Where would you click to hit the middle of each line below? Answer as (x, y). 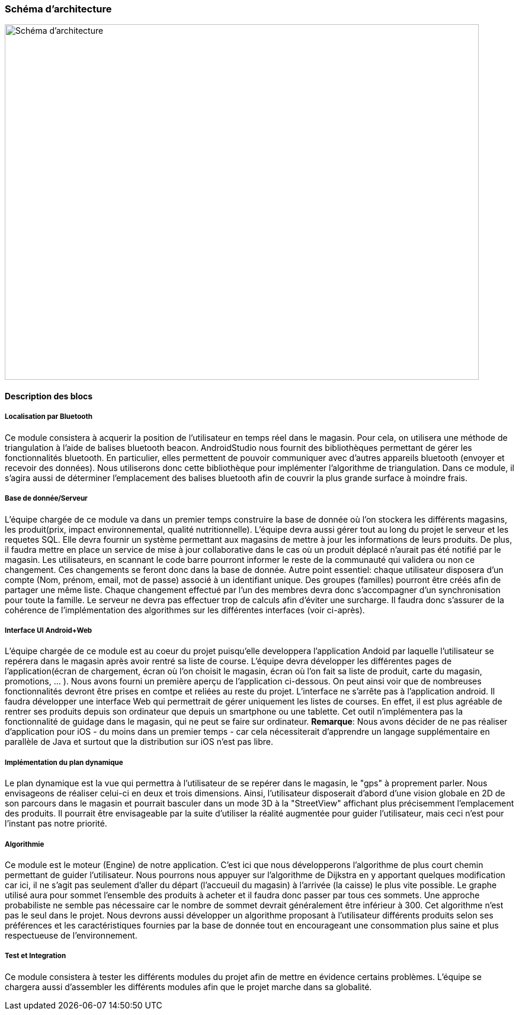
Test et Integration (36, 956)
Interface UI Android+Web (49, 630)
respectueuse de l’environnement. (71, 935)
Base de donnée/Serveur (46, 499)
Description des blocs (49, 396)
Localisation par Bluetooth (49, 417)
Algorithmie (25, 844)
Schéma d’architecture (58, 9)
